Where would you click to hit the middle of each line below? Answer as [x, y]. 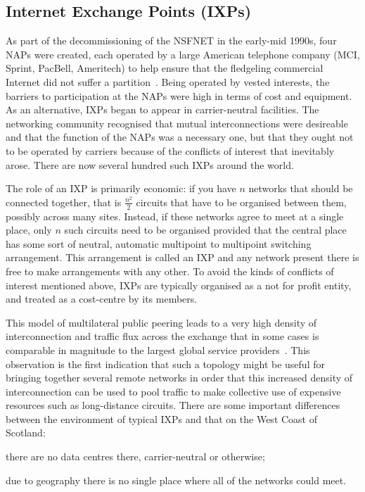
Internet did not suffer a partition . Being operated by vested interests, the [168, 81]
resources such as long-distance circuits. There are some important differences [173, 405]
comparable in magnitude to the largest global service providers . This [158, 349]
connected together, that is [64, 202]
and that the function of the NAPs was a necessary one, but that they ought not [180, 137]
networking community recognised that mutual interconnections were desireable [177, 123]
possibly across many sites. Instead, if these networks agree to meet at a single [175, 216]
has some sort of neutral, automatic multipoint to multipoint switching [159, 243]
